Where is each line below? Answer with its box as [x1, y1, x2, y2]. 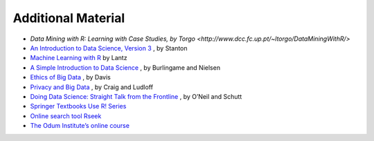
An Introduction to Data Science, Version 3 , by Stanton [30, 44, 188, 52]
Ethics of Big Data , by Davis [30, 73, 111, 82]
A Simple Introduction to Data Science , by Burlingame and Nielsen [30, 63, 221, 72]
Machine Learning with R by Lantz [30, 54, 127, 62]
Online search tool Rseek [30, 111, 102, 120]
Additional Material [12, 10, 125, 26]
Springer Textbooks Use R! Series [30, 102, 127, 111]
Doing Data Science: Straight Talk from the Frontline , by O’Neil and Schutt [30, 92, 242, 100]
